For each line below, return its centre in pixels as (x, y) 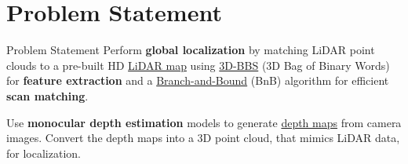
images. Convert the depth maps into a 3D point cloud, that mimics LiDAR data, (203, 138)
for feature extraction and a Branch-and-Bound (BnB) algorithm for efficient (198, 80)
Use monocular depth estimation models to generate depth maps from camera (204, 122)
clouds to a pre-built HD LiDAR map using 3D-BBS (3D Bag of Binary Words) (198, 65)
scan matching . (47, 95)
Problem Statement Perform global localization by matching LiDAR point (191, 50)
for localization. (44, 153)
